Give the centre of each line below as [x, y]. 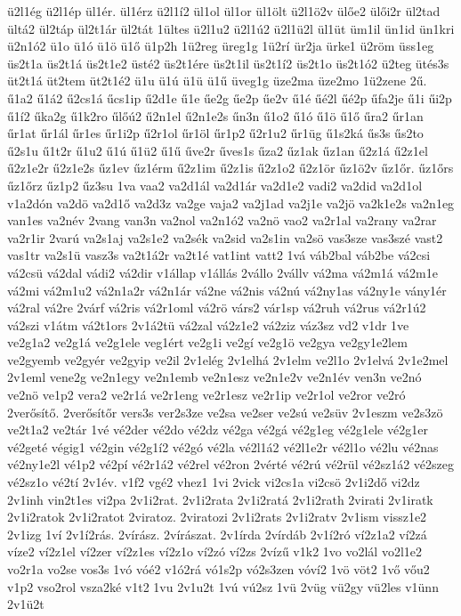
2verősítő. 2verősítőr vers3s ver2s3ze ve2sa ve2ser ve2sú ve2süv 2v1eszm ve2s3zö [225, 412]
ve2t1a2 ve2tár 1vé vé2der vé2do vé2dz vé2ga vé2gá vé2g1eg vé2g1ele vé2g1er [218, 430]
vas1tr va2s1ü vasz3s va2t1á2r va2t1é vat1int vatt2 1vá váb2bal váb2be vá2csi [219, 255]
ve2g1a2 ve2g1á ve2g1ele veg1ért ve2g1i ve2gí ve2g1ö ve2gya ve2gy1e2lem [207, 342]
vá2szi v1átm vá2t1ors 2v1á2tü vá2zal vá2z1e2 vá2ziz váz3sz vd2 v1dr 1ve [208, 324]
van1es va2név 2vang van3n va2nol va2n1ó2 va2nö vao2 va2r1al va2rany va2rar [222, 220]
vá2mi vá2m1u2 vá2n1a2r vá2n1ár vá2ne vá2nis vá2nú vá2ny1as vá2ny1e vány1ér [227, 290]
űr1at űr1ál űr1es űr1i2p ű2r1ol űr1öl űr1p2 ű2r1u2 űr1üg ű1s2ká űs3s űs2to [215, 133]
